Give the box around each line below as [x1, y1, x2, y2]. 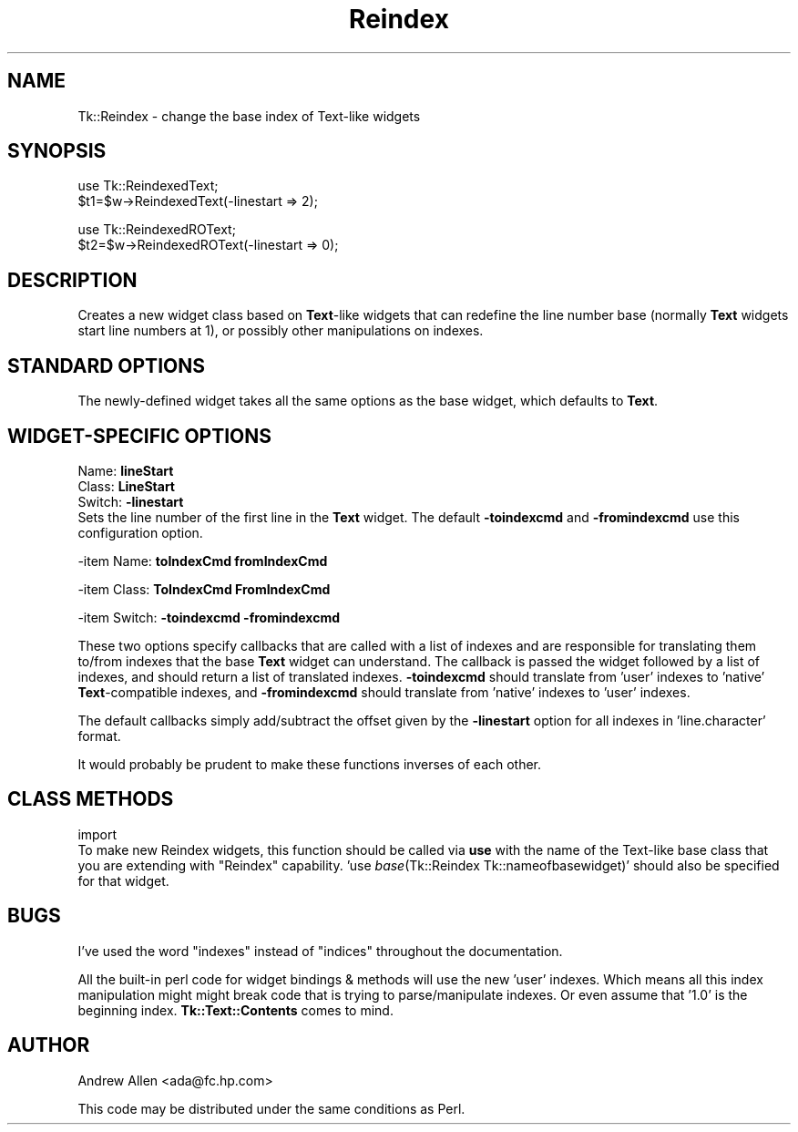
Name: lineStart [77, 462, 174, 479]
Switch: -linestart [77, 493, 184, 509]
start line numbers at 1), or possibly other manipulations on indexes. [77, 323, 484, 339]
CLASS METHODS [7, 787, 174, 811]
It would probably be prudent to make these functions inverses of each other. [77, 756, 542, 772]
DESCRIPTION [7, 268, 138, 292]
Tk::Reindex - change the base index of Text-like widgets [77, 108, 421, 124]
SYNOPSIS [7, 139, 107, 163]
